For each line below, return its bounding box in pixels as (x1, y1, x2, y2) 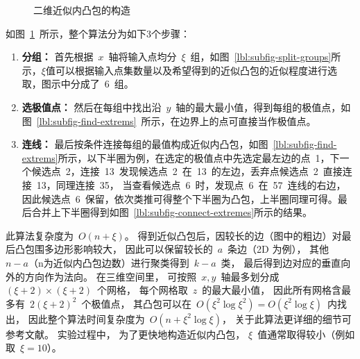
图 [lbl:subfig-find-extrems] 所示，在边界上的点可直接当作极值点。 (22, 113, 316, 128)
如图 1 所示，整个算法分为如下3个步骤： (6, 26, 190, 40)
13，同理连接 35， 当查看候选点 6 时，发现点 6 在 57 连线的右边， (36, 177, 346, 192)
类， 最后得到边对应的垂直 (221, 255, 341, 269)
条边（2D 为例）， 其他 (228, 242, 329, 256)
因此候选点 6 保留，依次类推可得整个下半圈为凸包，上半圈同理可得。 (22, 191, 338, 206)
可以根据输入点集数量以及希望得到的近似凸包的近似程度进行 (55, 62, 327, 77)
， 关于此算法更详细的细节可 (221, 311, 352, 326)
